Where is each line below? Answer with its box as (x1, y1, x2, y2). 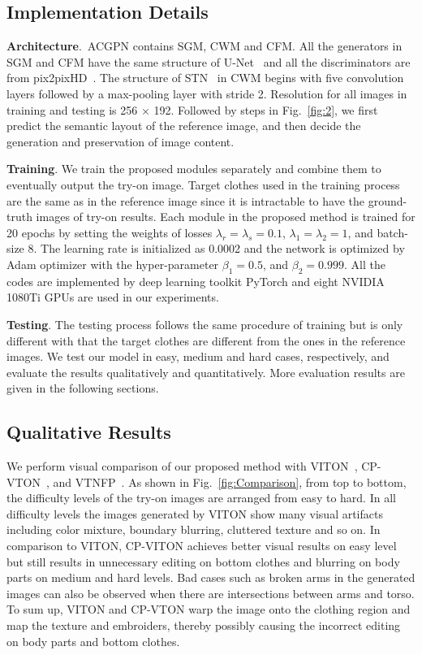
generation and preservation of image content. (6, 132, 235, 150)
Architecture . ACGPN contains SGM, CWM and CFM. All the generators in (6, 37, 403, 54)
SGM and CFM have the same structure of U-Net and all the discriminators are (6, 53, 411, 70)
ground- (368, 192, 407, 209)
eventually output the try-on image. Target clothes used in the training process (6, 176, 400, 193)
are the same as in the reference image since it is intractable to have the (6, 192, 364, 209)
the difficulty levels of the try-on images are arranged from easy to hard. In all (6, 489, 396, 506)
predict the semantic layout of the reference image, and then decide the (6, 117, 361, 134)
